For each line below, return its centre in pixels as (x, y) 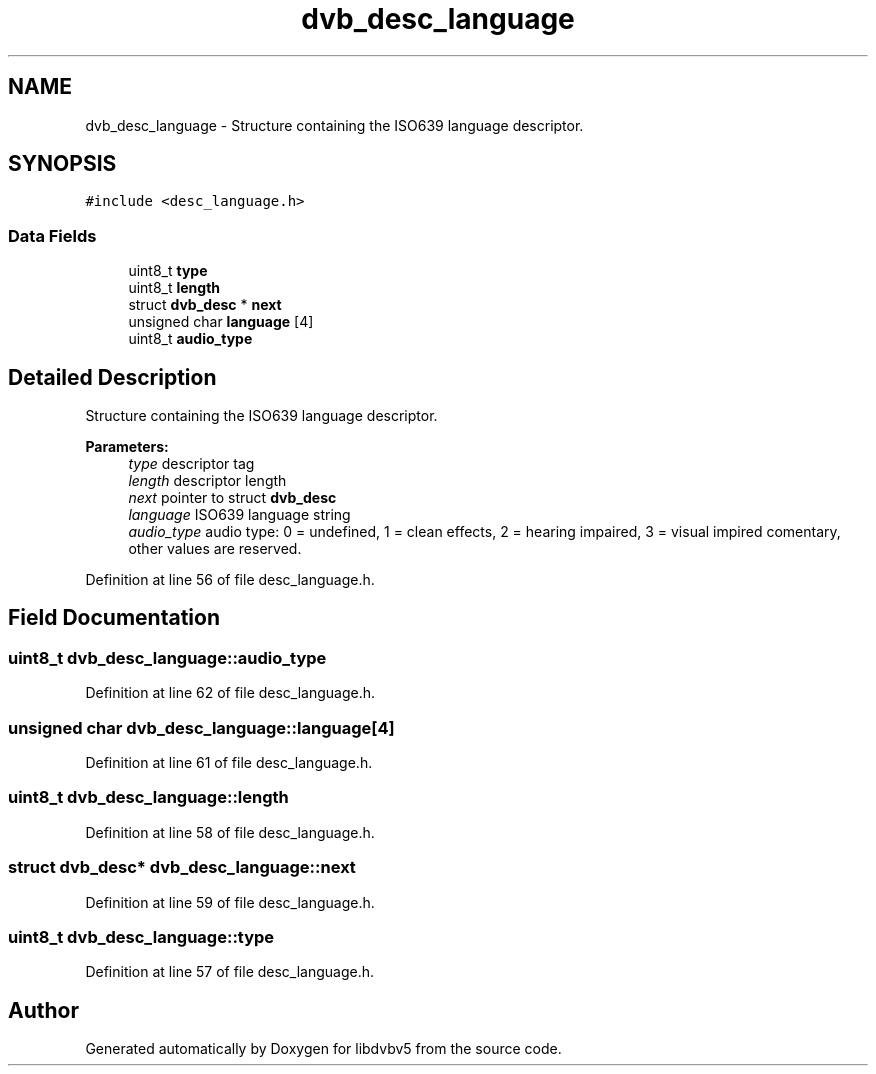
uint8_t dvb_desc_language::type (141, 936)
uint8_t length (174, 288)
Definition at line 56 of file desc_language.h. (230, 580)
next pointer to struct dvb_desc (232, 498)
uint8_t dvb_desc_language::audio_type (167, 657)
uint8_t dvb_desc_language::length (148, 797)
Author (43, 1010)
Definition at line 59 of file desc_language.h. (230, 902)
